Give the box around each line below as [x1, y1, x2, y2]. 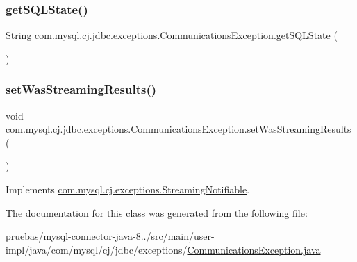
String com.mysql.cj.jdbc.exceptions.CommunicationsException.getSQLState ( [6, 28, 338, 42]
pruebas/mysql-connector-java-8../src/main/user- [6, 229, 215, 243]
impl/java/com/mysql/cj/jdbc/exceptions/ [6, 242, 188, 256]
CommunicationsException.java [187, 242, 321, 256]
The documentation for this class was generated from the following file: [6, 205, 308, 220]
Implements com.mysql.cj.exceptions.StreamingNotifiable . [6, 182, 250, 196]
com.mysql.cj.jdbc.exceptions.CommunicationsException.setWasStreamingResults [6, 122, 351, 136]
